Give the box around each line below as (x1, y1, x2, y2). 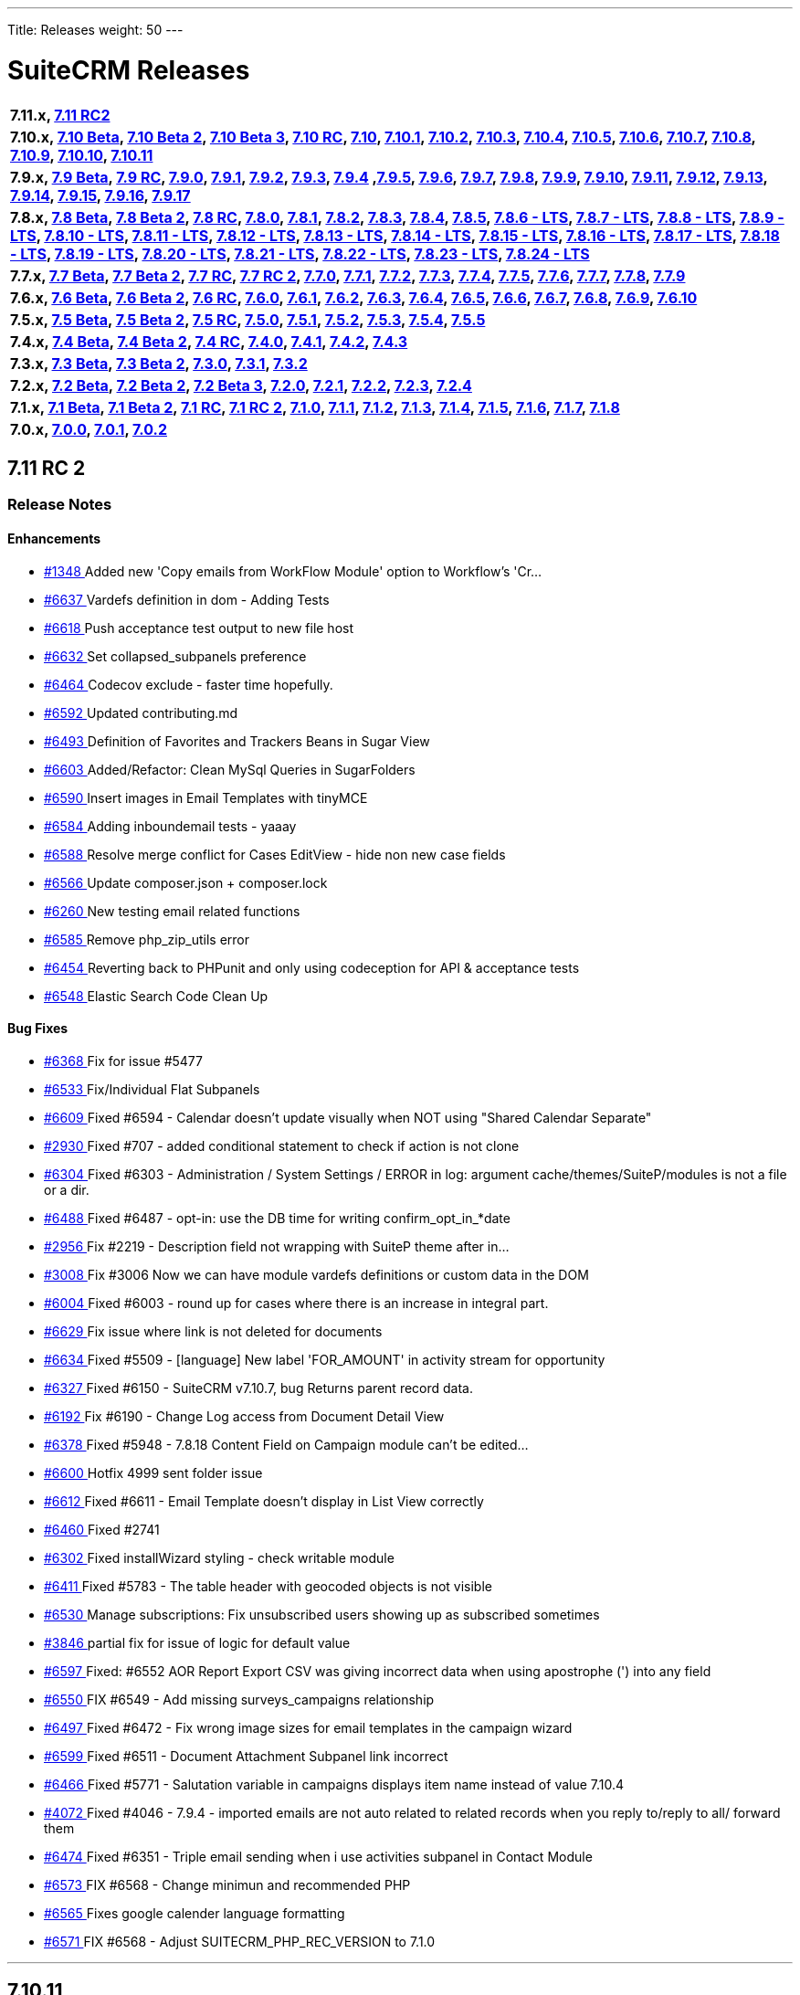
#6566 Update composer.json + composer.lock (44, 874, 328, 891)
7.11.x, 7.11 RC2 (10, 105, 111, 124)
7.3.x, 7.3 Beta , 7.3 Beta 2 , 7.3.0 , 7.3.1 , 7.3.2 (10, 354, 308, 373)
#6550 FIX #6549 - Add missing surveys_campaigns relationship (44, 1691, 435, 1707)
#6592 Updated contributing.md (44, 704, 238, 721)
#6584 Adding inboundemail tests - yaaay (44, 818, 297, 834)
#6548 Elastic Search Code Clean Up (44, 987, 268, 1004)
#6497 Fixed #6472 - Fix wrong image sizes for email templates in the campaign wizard (44, 1719, 573, 1736)
